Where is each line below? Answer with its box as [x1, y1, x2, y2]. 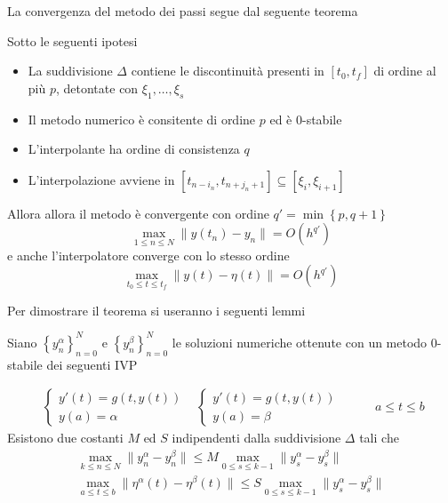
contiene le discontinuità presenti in [131, 61, 324, 80]
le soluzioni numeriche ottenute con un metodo [172, 332, 428, 351]
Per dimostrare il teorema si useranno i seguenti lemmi [7, 300, 306, 319]
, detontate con [55, 78, 139, 97]
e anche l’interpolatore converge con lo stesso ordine [7, 245, 290, 264]
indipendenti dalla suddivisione [172, 428, 341, 447]
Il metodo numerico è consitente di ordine [28, 109, 256, 128]
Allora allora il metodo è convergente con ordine [7, 204, 269, 222]
